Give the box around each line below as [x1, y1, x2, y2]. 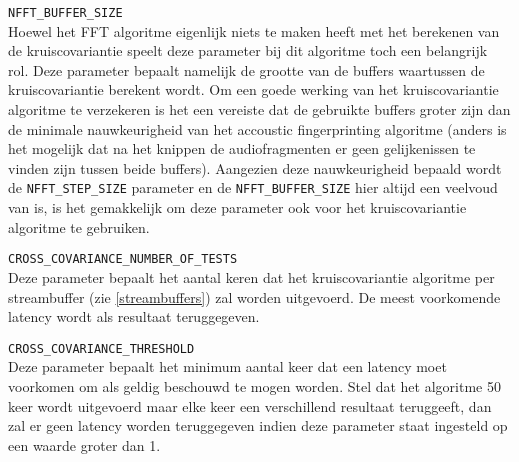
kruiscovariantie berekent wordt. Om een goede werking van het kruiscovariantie [8, 79, 499, 100]
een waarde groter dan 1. [8, 434, 161, 455]
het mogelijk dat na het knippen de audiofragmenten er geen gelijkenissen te [8, 138, 476, 159]
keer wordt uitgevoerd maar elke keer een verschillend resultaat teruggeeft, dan [8, 395, 492, 416]
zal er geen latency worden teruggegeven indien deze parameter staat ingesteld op [8, 415, 508, 436]
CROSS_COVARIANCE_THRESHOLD [8, 341, 195, 356]
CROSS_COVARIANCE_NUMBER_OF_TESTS [8, 252, 238, 267]
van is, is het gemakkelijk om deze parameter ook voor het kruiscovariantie [8, 197, 467, 218]
